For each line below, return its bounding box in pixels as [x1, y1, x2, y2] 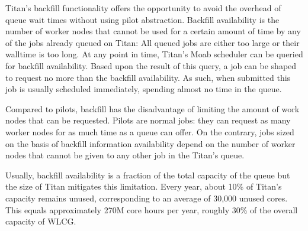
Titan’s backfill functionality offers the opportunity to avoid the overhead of [5, 2, 281, 14]
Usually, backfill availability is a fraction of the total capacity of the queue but [5, 168, 290, 181]
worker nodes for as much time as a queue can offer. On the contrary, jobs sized [5, 125, 294, 138]
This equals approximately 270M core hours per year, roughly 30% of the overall [5, 203, 298, 216]
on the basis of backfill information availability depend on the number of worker [5, 137, 296, 149]
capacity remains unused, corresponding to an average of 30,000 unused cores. [5, 191, 288, 204]
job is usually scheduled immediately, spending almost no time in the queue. [5, 83, 282, 95]
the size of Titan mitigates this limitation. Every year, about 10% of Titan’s [5, 180, 282, 193]
